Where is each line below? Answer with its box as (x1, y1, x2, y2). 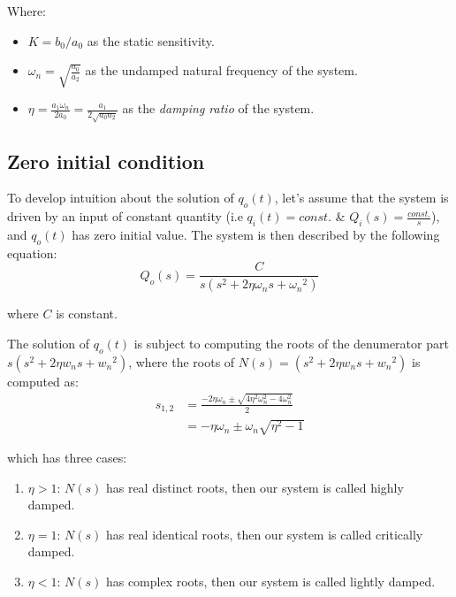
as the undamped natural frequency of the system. (85, 61, 358, 80)
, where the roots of (128, 352, 235, 371)
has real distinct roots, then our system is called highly (105, 478, 404, 496)
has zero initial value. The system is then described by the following (72, 225, 440, 243)
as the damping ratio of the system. (122, 99, 315, 118)
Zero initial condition (7, 147, 205, 174)
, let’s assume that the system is (274, 188, 449, 207)
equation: (7, 243, 57, 262)
